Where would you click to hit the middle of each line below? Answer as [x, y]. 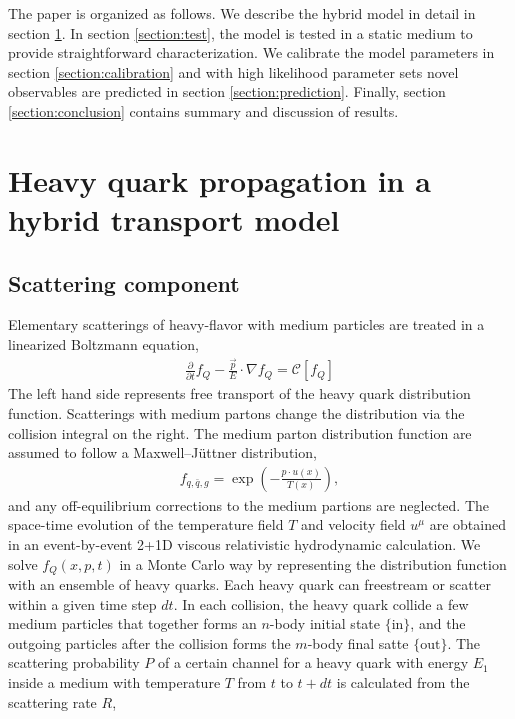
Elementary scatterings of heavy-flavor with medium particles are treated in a [246, 324]
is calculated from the [403, 682]
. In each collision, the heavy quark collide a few [321, 603]
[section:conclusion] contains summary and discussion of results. [203, 110]
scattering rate [52, 701]
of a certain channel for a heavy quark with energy [313, 662]
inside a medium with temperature [114, 682]
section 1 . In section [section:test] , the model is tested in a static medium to [240, 32]
